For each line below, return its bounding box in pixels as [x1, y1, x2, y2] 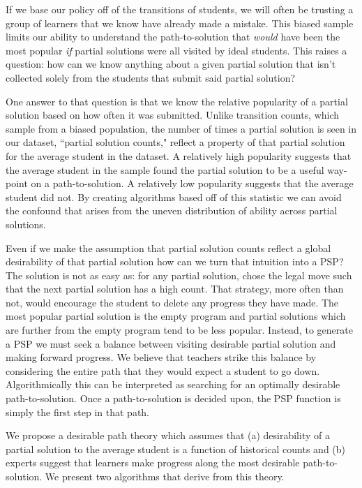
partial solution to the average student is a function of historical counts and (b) [6, 441, 346, 456]
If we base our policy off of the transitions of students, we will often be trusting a [6, 2, 354, 16]
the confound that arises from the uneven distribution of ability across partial [6, 203, 338, 218]
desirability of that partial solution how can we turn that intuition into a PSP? [6, 254, 344, 269]
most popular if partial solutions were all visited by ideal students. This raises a [6, 43, 347, 57]
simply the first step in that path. [6, 404, 150, 419]
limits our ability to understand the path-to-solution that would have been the [6, 29, 340, 44]
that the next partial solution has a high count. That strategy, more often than [6, 281, 344, 296]
